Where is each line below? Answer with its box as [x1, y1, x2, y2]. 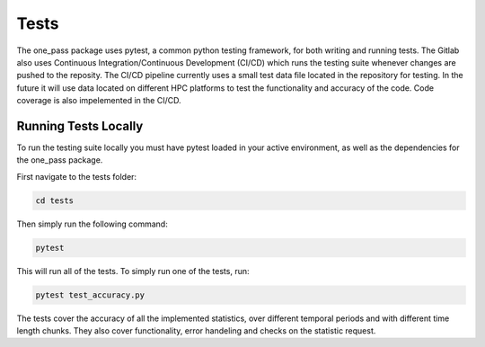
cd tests [35, 195, 75, 206]
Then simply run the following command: [16, 218, 168, 229]
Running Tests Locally [16, 118, 144, 134]
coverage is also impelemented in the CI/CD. [16, 95, 181, 106]
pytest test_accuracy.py [35, 289, 145, 300]
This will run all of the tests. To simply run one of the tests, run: [16, 265, 251, 276]
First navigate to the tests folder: [16, 171, 137, 182]
